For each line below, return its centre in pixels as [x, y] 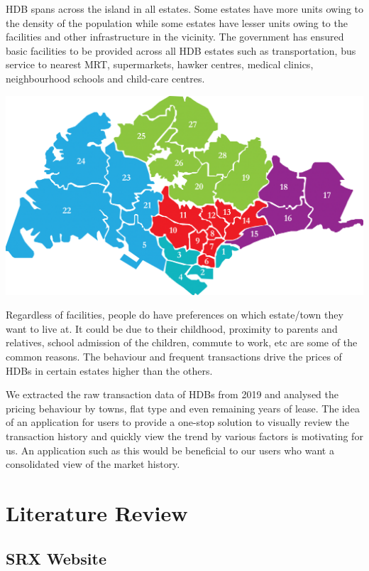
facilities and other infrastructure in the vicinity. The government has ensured [175, 37]
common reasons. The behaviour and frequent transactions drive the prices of [174, 356]
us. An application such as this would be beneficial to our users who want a [170, 450]
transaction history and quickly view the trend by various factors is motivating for [184, 436]
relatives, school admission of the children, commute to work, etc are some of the [182, 342]
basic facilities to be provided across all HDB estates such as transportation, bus [181, 50]
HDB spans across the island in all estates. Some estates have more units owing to [184, 9]
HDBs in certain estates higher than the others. [109, 370]
